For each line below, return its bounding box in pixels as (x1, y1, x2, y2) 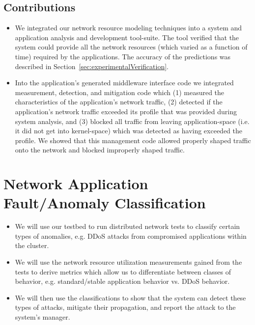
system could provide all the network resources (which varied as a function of (15, 42, 248, 52)
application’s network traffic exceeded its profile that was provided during (15, 106, 237, 116)
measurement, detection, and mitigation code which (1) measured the (15, 87, 225, 97)
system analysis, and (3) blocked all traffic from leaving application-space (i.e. (15, 116, 250, 126)
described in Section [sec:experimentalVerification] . (15, 61, 169, 71)
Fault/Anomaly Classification (3, 193, 206, 213)
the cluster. (15, 240, 49, 250)
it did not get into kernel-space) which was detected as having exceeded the (15, 125, 243, 136)
